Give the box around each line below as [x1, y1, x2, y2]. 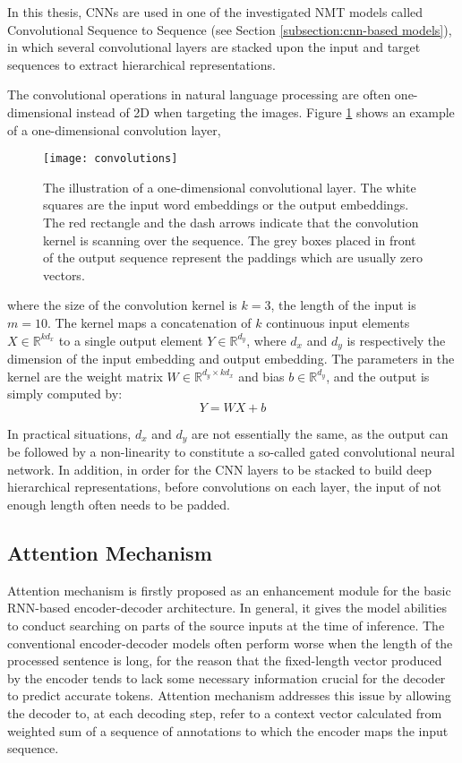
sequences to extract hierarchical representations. [7, 55, 276, 73]
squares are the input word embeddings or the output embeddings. [43, 195, 409, 214]
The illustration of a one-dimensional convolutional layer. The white [43, 177, 416, 196]
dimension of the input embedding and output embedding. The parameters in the [7, 349, 455, 368]
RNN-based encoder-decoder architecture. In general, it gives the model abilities [7, 598, 447, 617]
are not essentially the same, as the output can [192, 424, 449, 442]
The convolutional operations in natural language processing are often [7, 85, 391, 104]
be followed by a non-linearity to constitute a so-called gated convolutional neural [7, 442, 455, 461]
